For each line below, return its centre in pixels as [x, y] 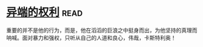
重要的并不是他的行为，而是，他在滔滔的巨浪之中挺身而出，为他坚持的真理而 [102, 30]
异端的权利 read [45, 12]
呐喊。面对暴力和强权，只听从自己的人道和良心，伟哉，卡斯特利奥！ [91, 37]
